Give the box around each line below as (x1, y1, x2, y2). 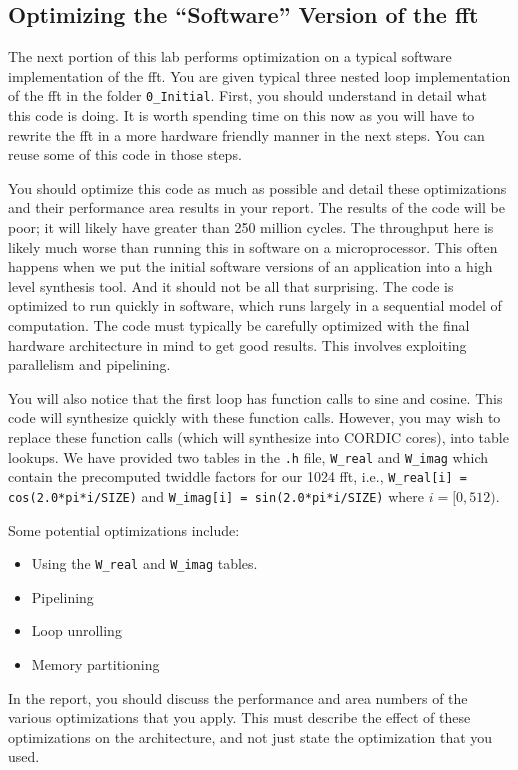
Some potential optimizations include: (8, 519, 240, 540)
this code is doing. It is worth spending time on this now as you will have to (8, 105, 475, 126)
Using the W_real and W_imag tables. (31, 553, 258, 574)
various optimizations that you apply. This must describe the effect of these (8, 707, 471, 728)
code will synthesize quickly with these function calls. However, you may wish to (8, 407, 501, 428)
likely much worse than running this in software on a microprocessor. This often (8, 236, 498, 257)
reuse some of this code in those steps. (8, 144, 242, 165)
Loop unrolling (31, 620, 122, 641)
